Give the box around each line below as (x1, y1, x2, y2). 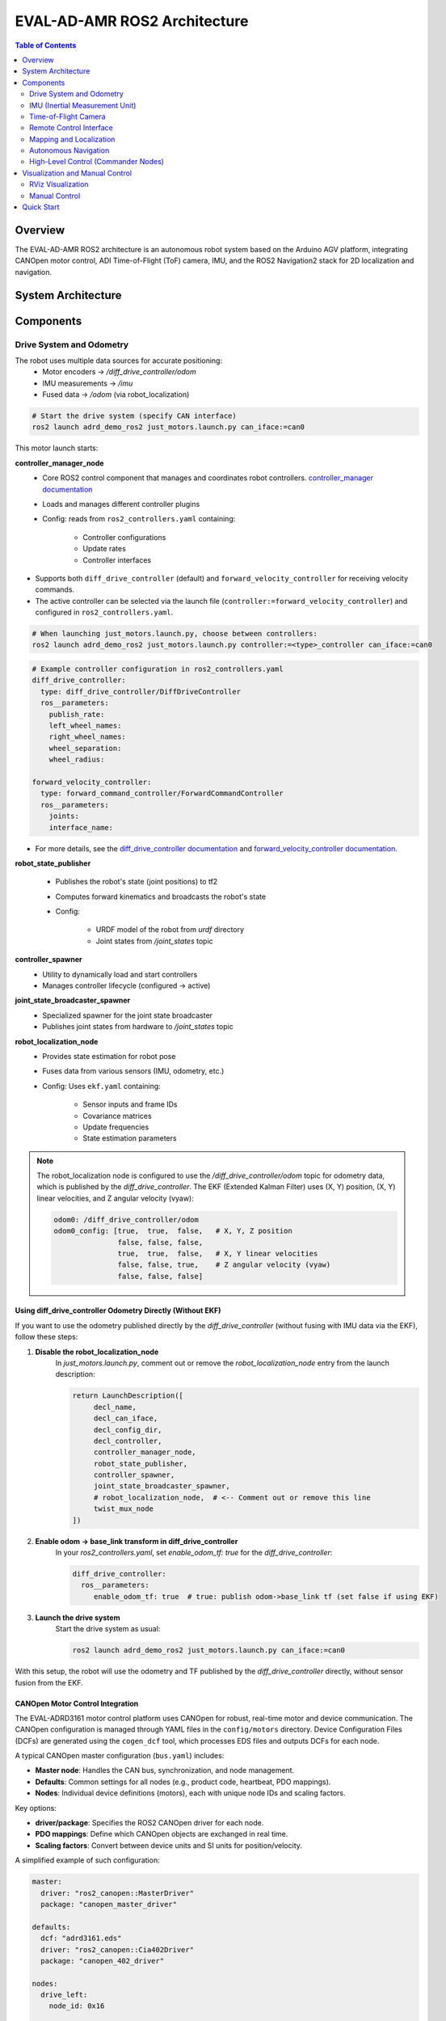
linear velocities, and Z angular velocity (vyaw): (36, 1193, 194, 1203)
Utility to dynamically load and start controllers (42, 969, 198, 979)
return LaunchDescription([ (72, 1391, 183, 1400)
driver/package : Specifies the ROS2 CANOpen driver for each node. (35, 1818, 264, 1828)
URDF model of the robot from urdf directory (95, 925, 245, 935)
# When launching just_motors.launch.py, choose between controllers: (32, 629, 318, 639)
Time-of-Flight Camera (29, 112, 106, 121)
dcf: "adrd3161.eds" (40, 1934, 122, 1943)
